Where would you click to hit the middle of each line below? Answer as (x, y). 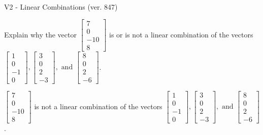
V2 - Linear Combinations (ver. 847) (61, 7)
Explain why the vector (40, 34)
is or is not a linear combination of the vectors (181, 34)
